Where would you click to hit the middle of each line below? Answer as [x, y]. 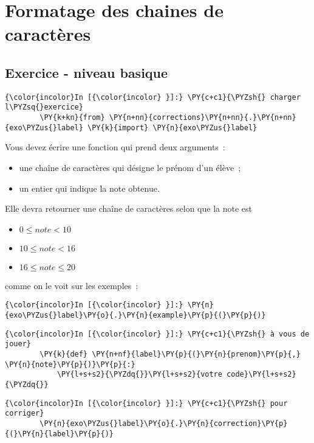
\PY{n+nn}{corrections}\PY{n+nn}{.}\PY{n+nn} [203, 118]
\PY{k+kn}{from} [72, 118]
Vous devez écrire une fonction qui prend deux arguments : [115, 147]
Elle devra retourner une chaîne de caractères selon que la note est [129, 208]
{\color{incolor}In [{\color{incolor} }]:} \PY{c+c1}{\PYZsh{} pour [146, 403]
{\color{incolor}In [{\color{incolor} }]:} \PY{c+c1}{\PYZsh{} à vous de [157, 334]
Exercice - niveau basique [87, 72]
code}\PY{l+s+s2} [261, 375]
